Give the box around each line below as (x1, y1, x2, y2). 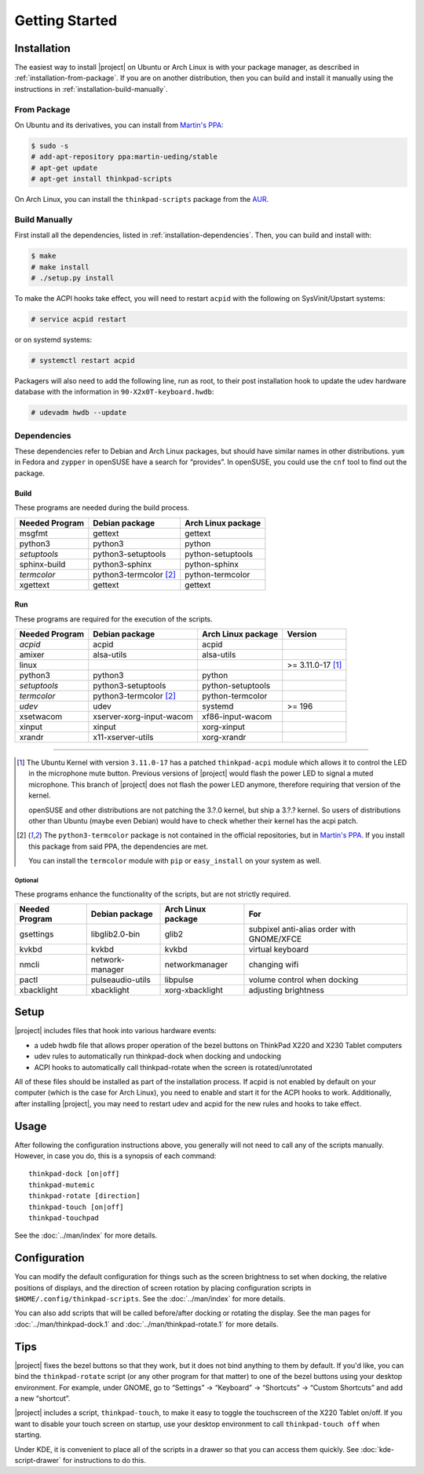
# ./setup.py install (31, 273, 115, 283)
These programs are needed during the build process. (14, 503, 190, 512)
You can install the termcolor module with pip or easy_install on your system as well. (28, 856, 322, 866)
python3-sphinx (93, 559, 152, 570)
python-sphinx (185, 559, 239, 570)
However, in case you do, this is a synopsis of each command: (14, 1151, 217, 1160)
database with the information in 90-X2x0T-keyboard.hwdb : (14, 387, 214, 397)
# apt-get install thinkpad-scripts (31, 174, 173, 184)
